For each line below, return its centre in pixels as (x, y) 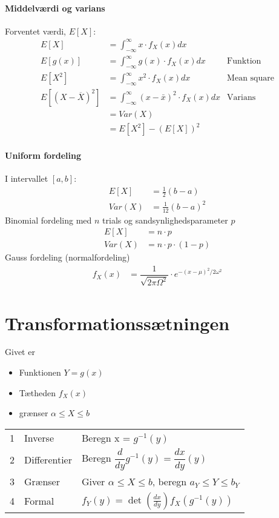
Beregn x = (106, 437)
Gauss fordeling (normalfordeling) (67, 257)
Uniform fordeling (43, 155)
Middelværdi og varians (55, 8)
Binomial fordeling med (48, 220)
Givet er (20, 352)
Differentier (48, 459)
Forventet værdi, (36, 31)
